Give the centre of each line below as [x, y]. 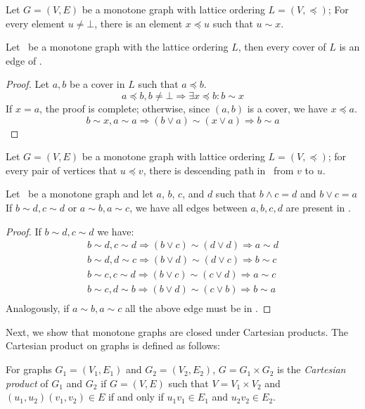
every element [36, 23]
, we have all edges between [188, 207]
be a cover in [97, 84]
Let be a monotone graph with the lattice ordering [117, 47]
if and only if [136, 397]
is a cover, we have [287, 108]
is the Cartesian [312, 369]
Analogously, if [38, 308]
